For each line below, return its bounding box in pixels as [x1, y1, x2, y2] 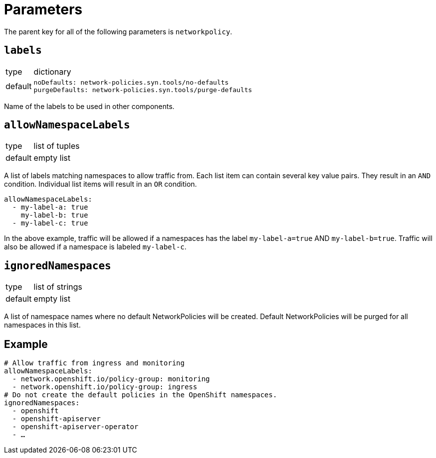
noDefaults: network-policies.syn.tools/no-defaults [33, 78, 229, 86]
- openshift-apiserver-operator [12, 423, 139, 431]
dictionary [33, 66, 71, 77]
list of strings [33, 282, 82, 292]
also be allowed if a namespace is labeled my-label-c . [4, 242, 187, 251]
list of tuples [33, 141, 80, 151]
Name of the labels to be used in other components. [4, 102, 175, 111]
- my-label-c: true [12, 219, 88, 228]
